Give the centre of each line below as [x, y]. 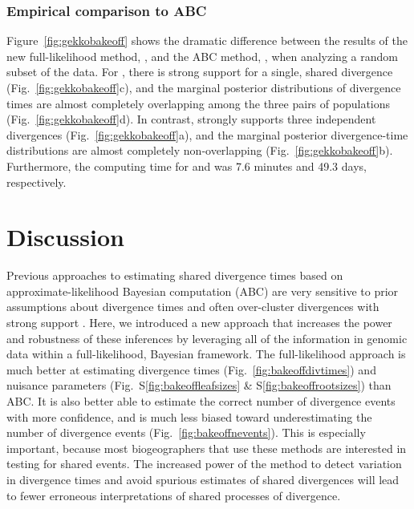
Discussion [65, 237]
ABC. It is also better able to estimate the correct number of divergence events [201, 401]
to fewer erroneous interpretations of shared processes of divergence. [174, 495]
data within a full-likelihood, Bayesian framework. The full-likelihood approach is [206, 354]
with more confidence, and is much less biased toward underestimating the [189, 416]
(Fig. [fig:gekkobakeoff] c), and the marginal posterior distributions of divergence [204, 87]
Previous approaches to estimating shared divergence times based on [175, 275]
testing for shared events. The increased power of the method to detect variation [204, 464]
